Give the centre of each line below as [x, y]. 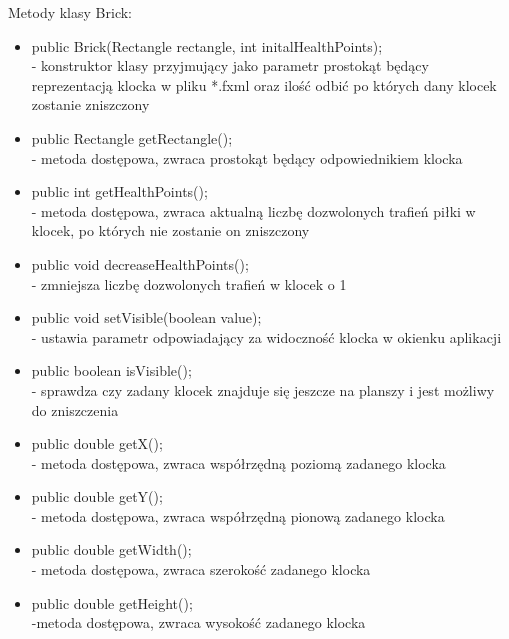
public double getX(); [97, 443]
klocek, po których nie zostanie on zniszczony [170, 230]
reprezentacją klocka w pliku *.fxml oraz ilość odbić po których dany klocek [264, 84]
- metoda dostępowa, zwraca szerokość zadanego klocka [201, 569]
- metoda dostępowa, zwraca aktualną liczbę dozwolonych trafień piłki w [253, 210]
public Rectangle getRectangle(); [132, 137]
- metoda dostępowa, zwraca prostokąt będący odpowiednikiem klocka [247, 157]
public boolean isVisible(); [111, 370]
